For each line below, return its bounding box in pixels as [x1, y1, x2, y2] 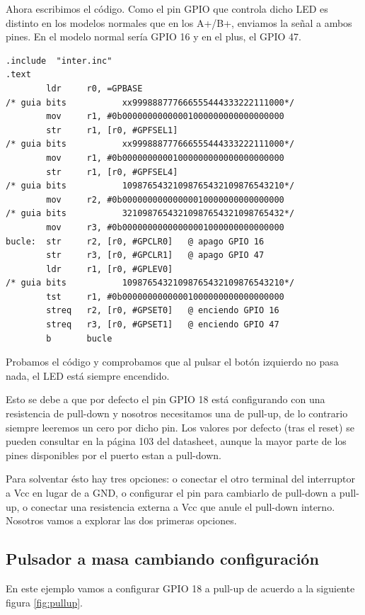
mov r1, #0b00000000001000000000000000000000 [46, 152, 284, 163]
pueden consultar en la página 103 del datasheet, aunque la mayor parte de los [6, 434, 347, 448]
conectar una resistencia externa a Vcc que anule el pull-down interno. [30, 499, 335, 514]
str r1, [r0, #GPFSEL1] [46, 125, 178, 135]
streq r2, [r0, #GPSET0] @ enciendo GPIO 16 [46, 305, 279, 316]
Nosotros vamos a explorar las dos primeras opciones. [6, 513, 237, 528]
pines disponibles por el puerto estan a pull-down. [6, 447, 221, 462]
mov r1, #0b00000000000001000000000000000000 [46, 111, 284, 122]
